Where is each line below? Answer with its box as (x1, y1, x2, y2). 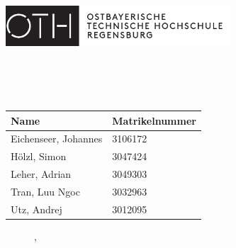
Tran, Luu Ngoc (11, 184, 80, 198)
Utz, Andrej (11, 201, 62, 216)
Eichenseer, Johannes (11, 131, 103, 146)
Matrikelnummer (112, 113, 196, 128)
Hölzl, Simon (11, 149, 67, 164)
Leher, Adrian (11, 167, 72, 181)
